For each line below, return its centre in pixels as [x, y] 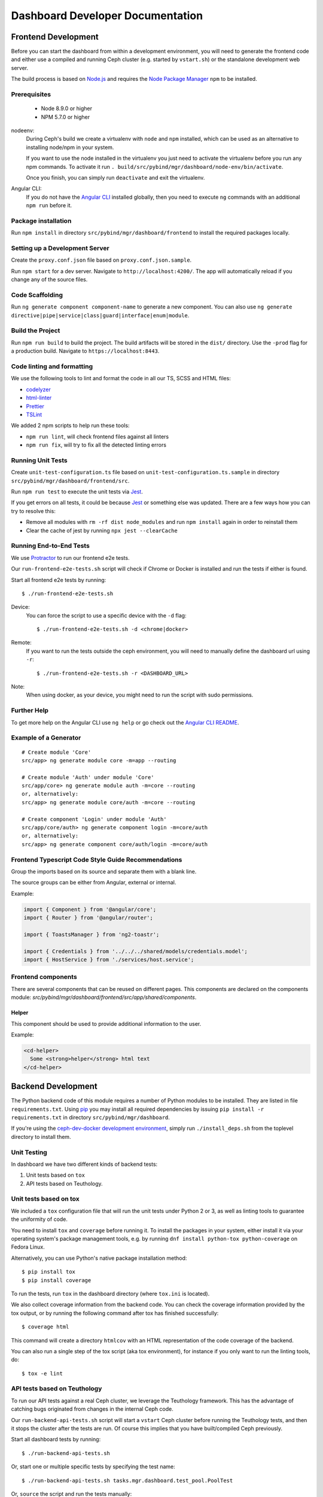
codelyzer [38, 389]
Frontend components [44, 977]
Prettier [35, 406]
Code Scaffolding [37, 295]
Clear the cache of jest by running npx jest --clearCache [102, 531]
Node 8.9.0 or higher [67, 108]
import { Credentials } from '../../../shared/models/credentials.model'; [136, 951]
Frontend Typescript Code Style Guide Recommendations [97, 859]
